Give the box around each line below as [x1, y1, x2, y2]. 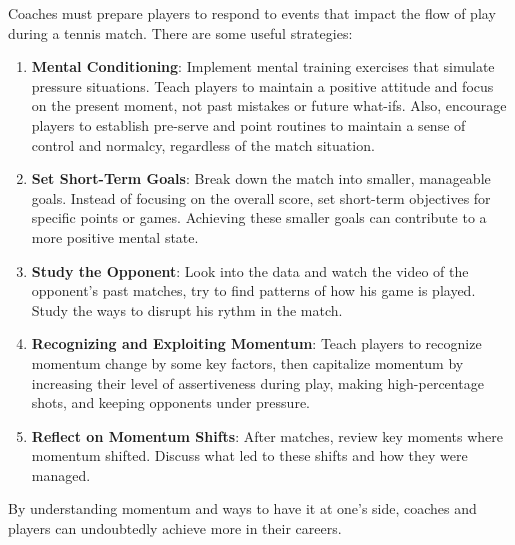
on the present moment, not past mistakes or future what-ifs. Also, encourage [31, 95, 507, 116]
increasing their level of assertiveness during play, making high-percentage [31, 372, 484, 393]
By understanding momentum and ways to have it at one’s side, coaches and [8, 498, 477, 519]
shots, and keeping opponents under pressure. [31, 392, 310, 413]
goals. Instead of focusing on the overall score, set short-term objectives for [31, 187, 491, 208]
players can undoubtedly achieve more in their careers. [8, 518, 342, 539]
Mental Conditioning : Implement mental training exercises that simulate [31, 56, 495, 77]
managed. [31, 464, 91, 485]
